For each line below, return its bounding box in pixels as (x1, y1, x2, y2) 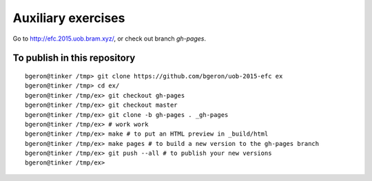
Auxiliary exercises (12, 10, 125, 25)
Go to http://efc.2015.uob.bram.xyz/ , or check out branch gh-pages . (12, 34, 207, 43)
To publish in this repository (12, 52, 136, 64)
